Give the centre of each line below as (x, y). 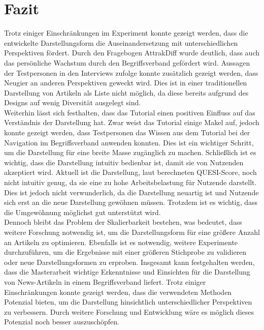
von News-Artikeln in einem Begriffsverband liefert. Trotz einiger (105, 281)
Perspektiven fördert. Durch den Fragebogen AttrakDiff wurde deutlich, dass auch (132, 53)
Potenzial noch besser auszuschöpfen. (62, 322)
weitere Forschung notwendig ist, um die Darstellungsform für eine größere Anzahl (132, 232)
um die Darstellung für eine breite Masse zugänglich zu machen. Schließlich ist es (130, 152)
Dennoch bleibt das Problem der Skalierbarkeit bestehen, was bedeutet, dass (123, 222)
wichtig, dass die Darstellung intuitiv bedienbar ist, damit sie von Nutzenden (124, 162)
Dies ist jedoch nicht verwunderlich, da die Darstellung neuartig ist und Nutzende (131, 192)
